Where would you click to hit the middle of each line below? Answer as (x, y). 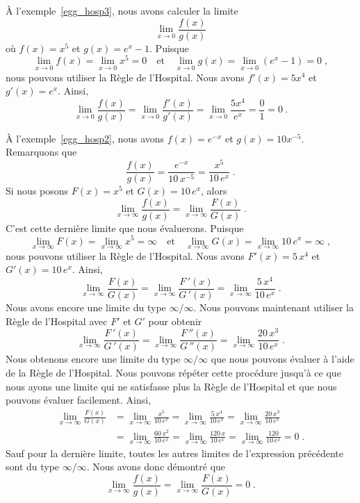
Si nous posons (37, 191)
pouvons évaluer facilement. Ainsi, (79, 400)
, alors (214, 191)
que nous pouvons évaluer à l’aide (283, 359)
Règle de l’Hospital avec (57, 321)
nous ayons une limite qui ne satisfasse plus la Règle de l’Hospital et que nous (171, 386)
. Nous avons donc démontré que (156, 467)
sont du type (33, 467)
